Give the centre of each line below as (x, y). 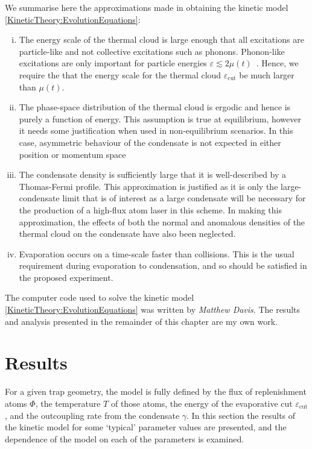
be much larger (267, 74)
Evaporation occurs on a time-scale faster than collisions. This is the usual (157, 253)
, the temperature (68, 403)
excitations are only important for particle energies (113, 63)
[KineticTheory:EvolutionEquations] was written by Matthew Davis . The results (153, 309)
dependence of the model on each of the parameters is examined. (125, 438)
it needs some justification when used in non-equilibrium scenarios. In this (156, 130)
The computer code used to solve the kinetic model (100, 297)
